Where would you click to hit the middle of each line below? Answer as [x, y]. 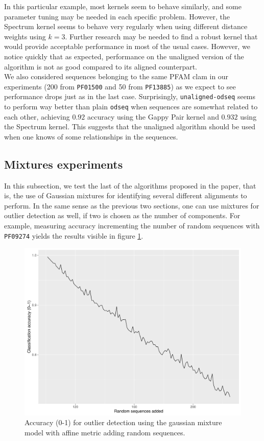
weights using [25, 36]
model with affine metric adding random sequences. [105, 433]
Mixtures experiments [64, 164]
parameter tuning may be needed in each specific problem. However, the [117, 16]
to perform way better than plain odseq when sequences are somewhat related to [131, 107]
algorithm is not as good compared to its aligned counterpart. [101, 66]
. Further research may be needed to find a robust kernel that [161, 36]
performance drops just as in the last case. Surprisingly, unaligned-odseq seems [130, 96]
